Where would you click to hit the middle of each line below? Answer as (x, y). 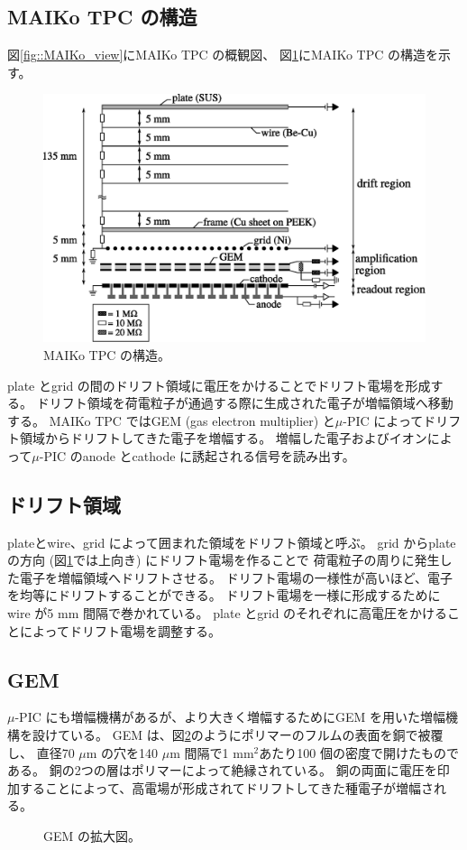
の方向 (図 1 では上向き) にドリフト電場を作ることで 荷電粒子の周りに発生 (224, 560)
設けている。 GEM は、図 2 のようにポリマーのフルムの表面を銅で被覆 (238, 735)
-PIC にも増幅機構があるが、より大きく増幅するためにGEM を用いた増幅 (230, 717)
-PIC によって (383, 420)
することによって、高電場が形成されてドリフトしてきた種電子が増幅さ (226, 787)
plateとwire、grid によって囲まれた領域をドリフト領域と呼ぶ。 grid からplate (232, 542)
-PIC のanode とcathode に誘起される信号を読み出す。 (197, 455)
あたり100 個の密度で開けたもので (359, 752)
